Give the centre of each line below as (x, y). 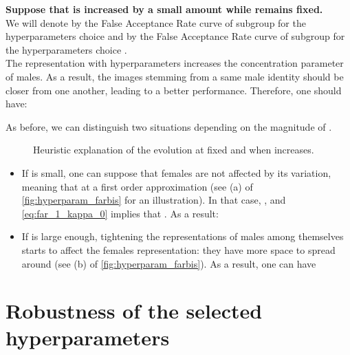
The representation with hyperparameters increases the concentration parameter (175, 63)
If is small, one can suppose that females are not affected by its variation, (176, 172)
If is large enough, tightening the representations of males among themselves (183, 236)
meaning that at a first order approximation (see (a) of (137, 186)
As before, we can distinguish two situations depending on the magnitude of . (169, 126)
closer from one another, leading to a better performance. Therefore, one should (174, 90)
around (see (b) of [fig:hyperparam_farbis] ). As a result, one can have (169, 263)
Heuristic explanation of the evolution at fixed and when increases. (174, 150)
